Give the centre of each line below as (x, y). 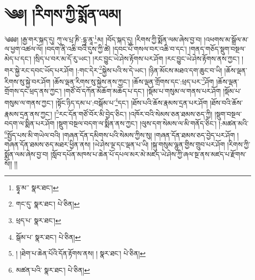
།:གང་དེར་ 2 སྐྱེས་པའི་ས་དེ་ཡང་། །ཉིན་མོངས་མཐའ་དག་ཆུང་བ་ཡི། (149, 69)
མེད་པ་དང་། (18, 58)
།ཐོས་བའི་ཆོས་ (226, 102)
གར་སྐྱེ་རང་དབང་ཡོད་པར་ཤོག (39, 70)
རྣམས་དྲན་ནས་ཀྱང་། (28, 114)
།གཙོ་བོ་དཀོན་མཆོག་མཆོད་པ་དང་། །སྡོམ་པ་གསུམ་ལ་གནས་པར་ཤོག (142, 91)
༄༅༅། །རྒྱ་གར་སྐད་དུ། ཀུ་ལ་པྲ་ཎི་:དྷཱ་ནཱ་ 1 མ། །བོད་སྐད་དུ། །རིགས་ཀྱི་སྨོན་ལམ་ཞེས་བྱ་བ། (103, 38)
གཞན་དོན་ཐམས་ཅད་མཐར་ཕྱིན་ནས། (48, 144)
